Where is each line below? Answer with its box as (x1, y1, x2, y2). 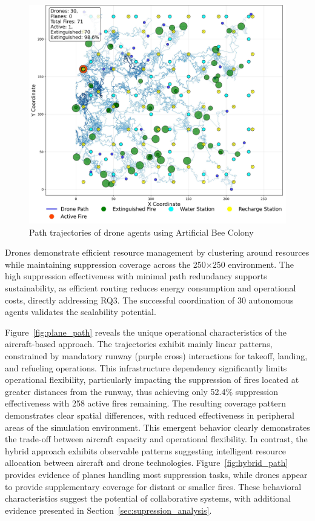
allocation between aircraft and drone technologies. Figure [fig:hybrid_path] (5, 456, 288, 469)
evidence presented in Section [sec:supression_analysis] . (5, 503, 212, 516)
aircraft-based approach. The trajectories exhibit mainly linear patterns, (5, 337, 273, 350)
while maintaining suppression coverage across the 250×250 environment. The (5, 257, 294, 270)
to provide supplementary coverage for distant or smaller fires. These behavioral (5, 480, 302, 493)
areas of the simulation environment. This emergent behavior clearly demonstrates (5, 420, 310, 433)
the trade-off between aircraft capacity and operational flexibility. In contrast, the (5, 433, 308, 445)
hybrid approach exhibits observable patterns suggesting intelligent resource (5, 444, 286, 457)
